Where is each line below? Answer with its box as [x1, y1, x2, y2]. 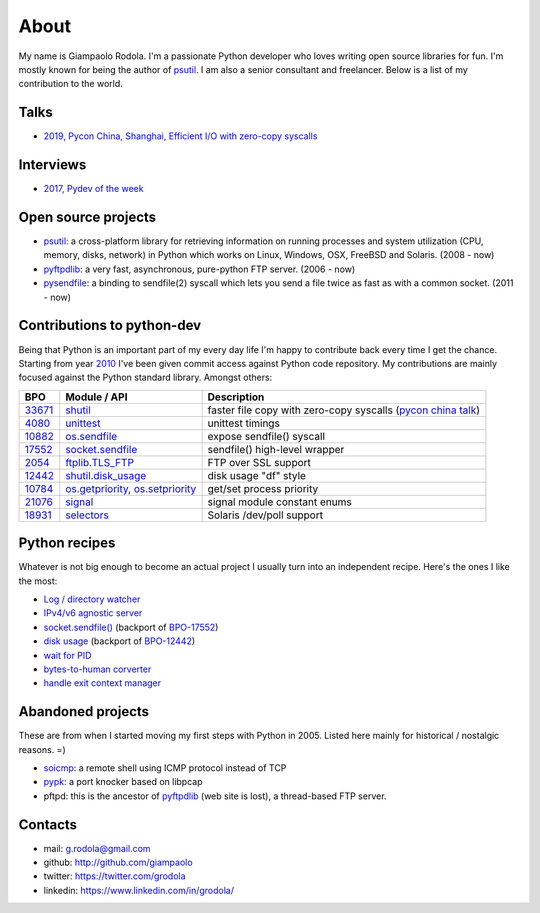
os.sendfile [65, 429, 118, 443]
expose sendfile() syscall [207, 429, 325, 443]
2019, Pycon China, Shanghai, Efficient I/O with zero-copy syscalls [43, 130, 318, 142]
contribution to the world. [18, 78, 124, 90]
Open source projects [18, 208, 157, 225]
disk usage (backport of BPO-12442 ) [43, 635, 196, 647]
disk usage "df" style [207, 468, 307, 482]
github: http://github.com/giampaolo [43, 856, 194, 869]
